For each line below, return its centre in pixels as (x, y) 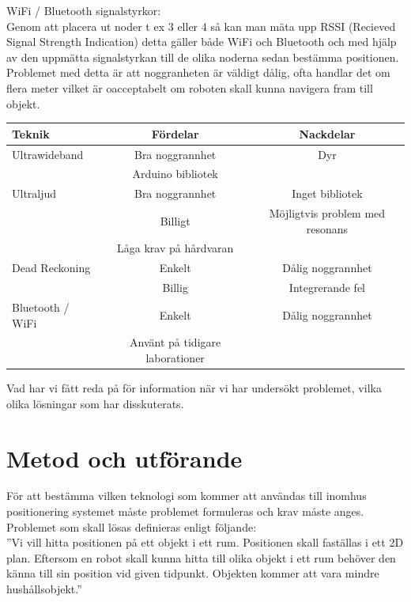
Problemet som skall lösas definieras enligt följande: (132, 526)
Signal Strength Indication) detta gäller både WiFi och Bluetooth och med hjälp (202, 42)
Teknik (31, 133)
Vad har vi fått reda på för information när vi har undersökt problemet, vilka (194, 388)
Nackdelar (327, 133)
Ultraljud (34, 193)
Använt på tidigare (175, 342)
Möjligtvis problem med (327, 213)
